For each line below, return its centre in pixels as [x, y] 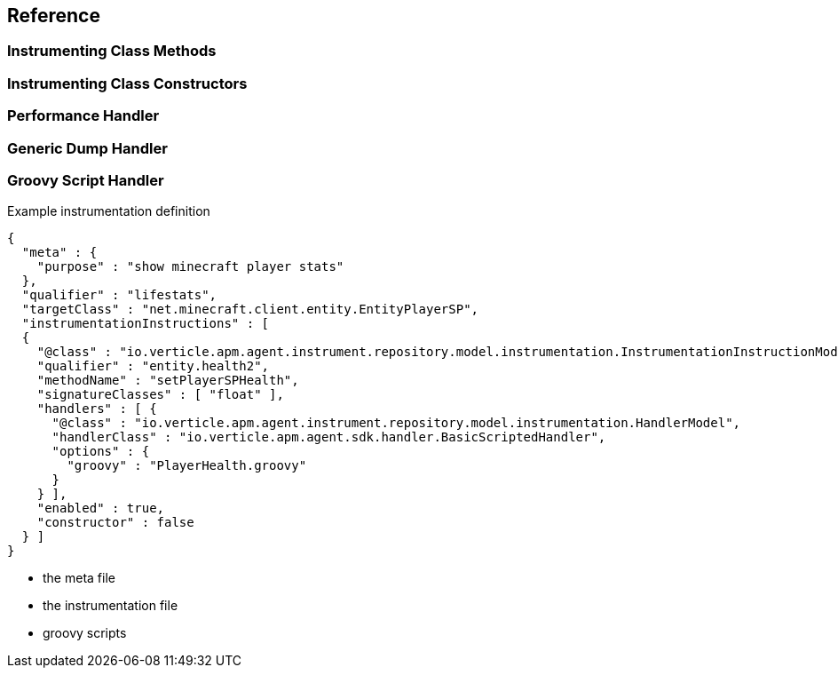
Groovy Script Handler [86, 180]
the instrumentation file [111, 606]
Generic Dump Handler [87, 148]
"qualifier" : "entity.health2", [153, 366]
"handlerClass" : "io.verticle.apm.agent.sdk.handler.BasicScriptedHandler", [329, 437]
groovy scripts [85, 633]
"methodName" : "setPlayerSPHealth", [168, 381]
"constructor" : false [115, 523]
